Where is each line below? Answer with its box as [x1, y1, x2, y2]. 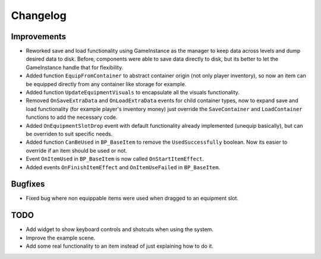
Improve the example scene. [26, 234, 96, 241]
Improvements [11, 31, 67, 42]
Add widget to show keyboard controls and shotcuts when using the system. [26, 226, 214, 233]
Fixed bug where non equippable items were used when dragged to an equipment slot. [26, 195, 239, 202]
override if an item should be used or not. [26, 147, 127, 154]
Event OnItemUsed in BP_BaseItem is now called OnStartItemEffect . [26, 155, 204, 163]
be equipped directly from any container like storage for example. [26, 80, 187, 87]
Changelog [11, 9, 67, 22]
